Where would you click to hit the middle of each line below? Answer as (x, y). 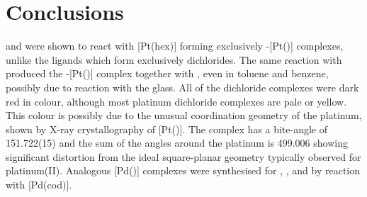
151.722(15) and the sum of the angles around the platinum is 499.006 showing (177, 143)
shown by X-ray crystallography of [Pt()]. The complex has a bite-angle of (166, 129)
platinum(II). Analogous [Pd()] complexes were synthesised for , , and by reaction (183, 170)
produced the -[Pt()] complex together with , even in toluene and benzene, (167, 73)
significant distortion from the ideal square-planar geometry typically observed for (183, 156)
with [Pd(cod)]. (39, 185)
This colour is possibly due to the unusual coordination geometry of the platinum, (184, 115)
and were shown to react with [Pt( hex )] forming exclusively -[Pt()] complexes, (175, 46)
